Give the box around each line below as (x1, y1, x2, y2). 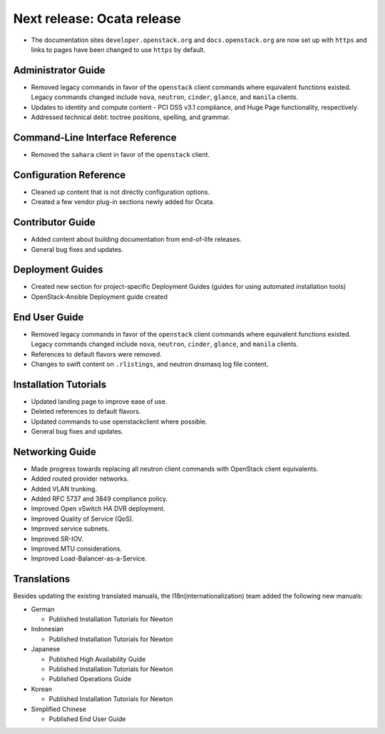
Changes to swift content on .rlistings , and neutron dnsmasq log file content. (31, 360, 269, 368)
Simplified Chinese (31, 705, 87, 713)
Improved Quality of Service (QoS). (31, 514, 135, 523)
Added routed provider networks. (31, 474, 129, 483)
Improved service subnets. (31, 524, 110, 533)
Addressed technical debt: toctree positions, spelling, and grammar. (31, 113, 230, 121)
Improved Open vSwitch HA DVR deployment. (31, 504, 165, 513)
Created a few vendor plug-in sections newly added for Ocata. (31, 198, 215, 206)
